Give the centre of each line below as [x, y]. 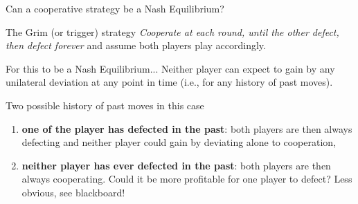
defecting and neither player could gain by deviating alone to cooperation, [179, 142]
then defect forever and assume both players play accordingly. [136, 45]
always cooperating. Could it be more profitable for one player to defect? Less [187, 179]
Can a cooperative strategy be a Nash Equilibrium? [115, 8]
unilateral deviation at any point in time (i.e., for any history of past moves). [169, 82]
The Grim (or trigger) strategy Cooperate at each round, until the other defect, [172, 31]
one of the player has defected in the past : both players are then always [187, 128]
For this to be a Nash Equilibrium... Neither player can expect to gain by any [170, 68]
